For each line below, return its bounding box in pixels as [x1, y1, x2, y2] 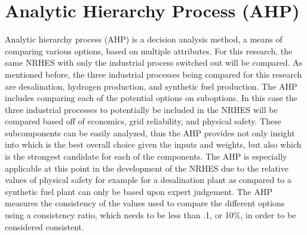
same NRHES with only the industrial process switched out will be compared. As [5, 56, 303, 69]
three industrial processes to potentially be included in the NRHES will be [5, 103, 278, 115]
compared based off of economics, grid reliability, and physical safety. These [5, 115, 281, 127]
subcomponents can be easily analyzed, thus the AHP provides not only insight [5, 126, 295, 139]
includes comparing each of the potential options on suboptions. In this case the [5, 91, 297, 104]
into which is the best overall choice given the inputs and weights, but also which [5, 138, 302, 151]
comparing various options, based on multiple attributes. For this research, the [5, 44, 293, 57]
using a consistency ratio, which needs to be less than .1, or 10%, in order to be [5, 209, 296, 221]
